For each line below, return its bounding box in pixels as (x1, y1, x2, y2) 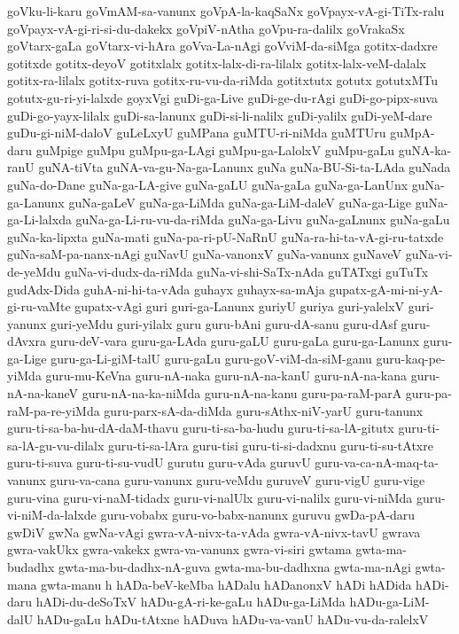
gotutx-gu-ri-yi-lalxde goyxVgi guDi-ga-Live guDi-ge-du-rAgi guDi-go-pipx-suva (7, 88, 438, 106)
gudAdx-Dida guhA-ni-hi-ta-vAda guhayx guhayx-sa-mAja (7, 279, 325, 298)
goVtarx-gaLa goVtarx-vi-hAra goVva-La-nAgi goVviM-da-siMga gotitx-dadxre (7, 36, 438, 55)
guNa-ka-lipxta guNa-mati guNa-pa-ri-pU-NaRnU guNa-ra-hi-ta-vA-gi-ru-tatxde (7, 227, 444, 246)
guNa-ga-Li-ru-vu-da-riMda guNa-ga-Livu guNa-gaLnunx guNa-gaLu (75, 210, 450, 229)
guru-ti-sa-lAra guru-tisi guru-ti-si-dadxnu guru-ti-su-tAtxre (108, 435, 433, 454)
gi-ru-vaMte (7, 297, 71, 316)
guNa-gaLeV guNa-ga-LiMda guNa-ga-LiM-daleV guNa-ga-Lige (68, 192, 411, 211)
